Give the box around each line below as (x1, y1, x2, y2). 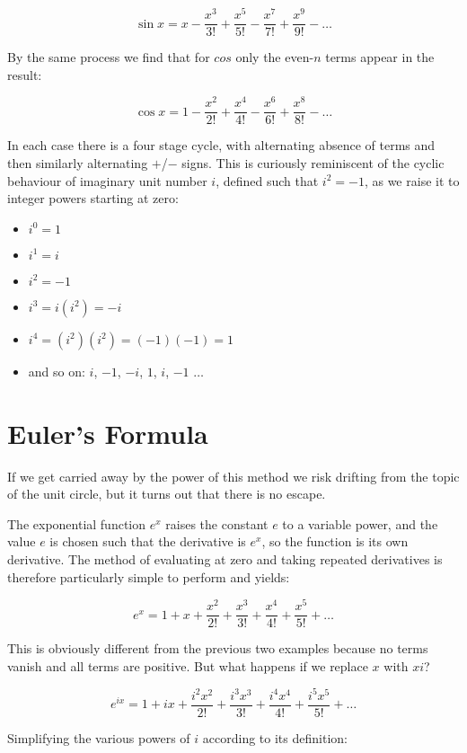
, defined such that (216, 171, 319, 190)
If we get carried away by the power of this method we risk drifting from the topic (7, 466, 460, 485)
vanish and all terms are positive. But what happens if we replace (7, 656, 368, 675)
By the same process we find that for (7, 48, 210, 66)
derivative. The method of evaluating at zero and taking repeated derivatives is (7, 549, 443, 568)
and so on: (28, 361, 85, 380)
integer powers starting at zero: (7, 189, 179, 208)
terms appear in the (325, 48, 435, 66)
